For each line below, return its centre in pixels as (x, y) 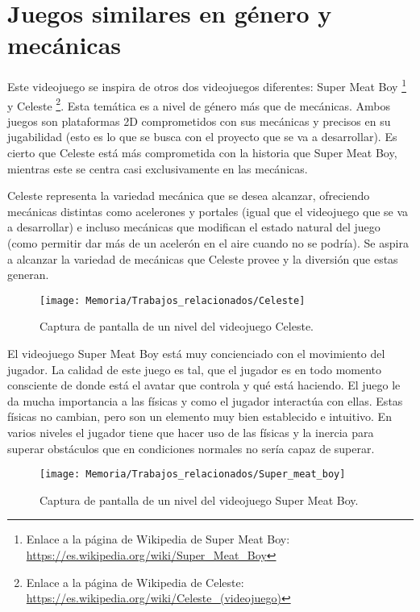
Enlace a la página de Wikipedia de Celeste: (135, 582)
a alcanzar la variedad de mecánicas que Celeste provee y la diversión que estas (203, 258)
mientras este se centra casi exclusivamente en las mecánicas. (158, 168)
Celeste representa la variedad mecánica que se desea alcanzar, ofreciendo (189, 196)
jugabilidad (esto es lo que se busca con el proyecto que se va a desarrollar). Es (202, 137)
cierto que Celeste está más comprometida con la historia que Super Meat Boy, (202, 152)
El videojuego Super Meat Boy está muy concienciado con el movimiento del (196, 353)
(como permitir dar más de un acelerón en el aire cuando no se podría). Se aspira (208, 242)
